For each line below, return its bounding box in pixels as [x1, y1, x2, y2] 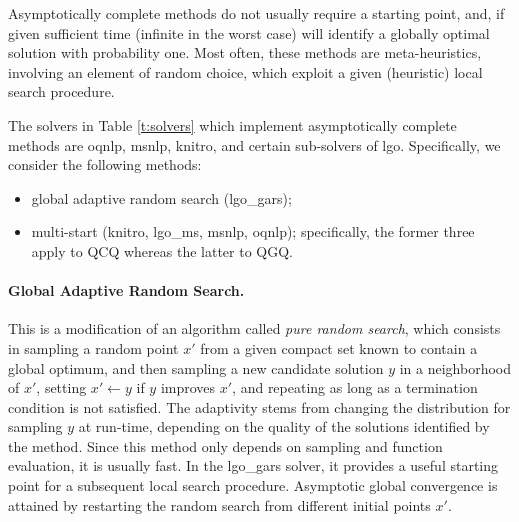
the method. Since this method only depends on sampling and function [8, 435, 443, 456]
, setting [36, 377, 87, 398]
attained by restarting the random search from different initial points [8, 494, 431, 515]
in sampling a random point [8, 337, 179, 358]
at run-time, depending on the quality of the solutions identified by [78, 416, 490, 437]
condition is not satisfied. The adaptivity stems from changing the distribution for [8, 396, 511, 417]
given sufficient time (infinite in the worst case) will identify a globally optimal [8, 22, 490, 43]
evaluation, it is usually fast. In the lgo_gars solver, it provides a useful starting [8, 455, 499, 476]
